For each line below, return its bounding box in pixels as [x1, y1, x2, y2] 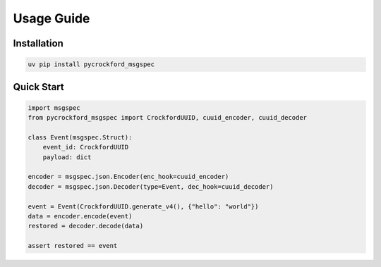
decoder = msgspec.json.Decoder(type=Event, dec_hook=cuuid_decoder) [28, 182, 274, 190]
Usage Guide [13, 11, 90, 26]
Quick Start [13, 81, 64, 93]
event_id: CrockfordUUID [42, 143, 129, 151]
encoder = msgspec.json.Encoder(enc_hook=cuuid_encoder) [28, 173, 229, 181]
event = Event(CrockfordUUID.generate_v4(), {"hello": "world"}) [28, 202, 259, 211]
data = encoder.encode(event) [28, 212, 133, 221]
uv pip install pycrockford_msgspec [28, 61, 155, 68]
